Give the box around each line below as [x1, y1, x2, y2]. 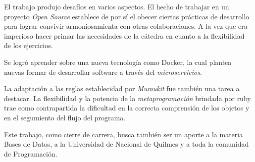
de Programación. [4, 148, 57, 159]
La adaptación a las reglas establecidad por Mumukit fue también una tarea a [4, 83, 240, 94]
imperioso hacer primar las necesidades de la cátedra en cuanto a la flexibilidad [4, 30, 245, 41]
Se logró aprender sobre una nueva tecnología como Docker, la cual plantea [4, 56, 232, 67]
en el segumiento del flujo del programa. [4, 112, 126, 122]
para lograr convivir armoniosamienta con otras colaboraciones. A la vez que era [4, 21, 248, 31]
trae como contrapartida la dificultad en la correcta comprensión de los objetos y [4, 103, 250, 113]
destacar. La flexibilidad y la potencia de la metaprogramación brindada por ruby [4, 93, 251, 103]
